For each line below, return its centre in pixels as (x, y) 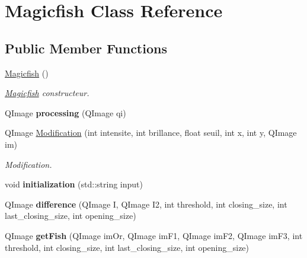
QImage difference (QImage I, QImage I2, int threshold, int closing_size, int (146, 204)
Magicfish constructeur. (47, 93)
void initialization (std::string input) (74, 184)
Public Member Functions (86, 48)
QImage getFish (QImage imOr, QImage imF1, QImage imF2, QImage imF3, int (154, 235)
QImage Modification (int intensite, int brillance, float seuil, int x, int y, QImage (151, 133)
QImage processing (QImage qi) (65, 112)
